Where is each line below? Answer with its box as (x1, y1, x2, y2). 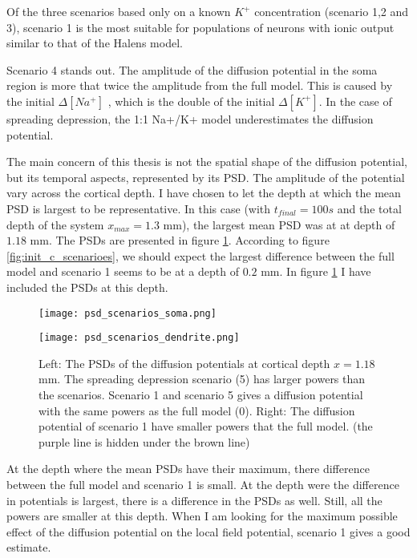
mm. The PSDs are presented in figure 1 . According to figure (30, 232, 330, 249)
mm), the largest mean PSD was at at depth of (163, 216, 395, 232)
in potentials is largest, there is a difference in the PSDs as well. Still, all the (6, 491, 383, 508)
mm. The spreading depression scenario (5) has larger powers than (38, 370, 366, 387)
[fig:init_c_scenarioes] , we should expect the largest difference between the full (6, 247, 395, 264)
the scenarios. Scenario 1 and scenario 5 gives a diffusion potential (38, 386, 363, 402)
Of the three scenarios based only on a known (6, 3, 231, 19)
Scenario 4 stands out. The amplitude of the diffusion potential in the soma (6, 61, 378, 78)
